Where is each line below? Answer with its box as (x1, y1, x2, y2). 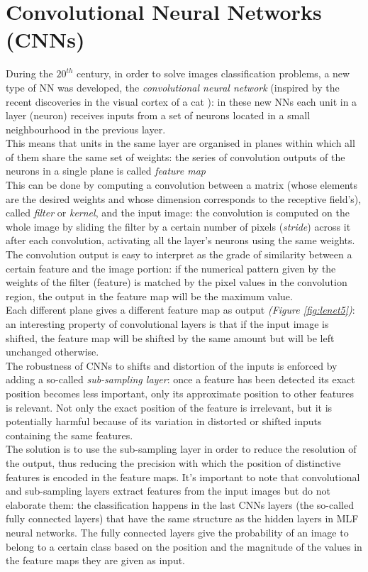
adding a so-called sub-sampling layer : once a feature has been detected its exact (6, 372, 355, 387)
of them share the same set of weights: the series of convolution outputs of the (6, 149, 345, 164)
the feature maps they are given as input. (6, 553, 186, 568)
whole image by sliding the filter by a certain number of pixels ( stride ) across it (6, 219, 351, 233)
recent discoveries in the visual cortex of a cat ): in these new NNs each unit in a (6, 94, 357, 109)
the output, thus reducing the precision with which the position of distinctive (6, 455, 341, 470)
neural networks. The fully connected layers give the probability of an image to (6, 524, 349, 539)
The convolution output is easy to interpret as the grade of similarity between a (6, 247, 352, 262)
